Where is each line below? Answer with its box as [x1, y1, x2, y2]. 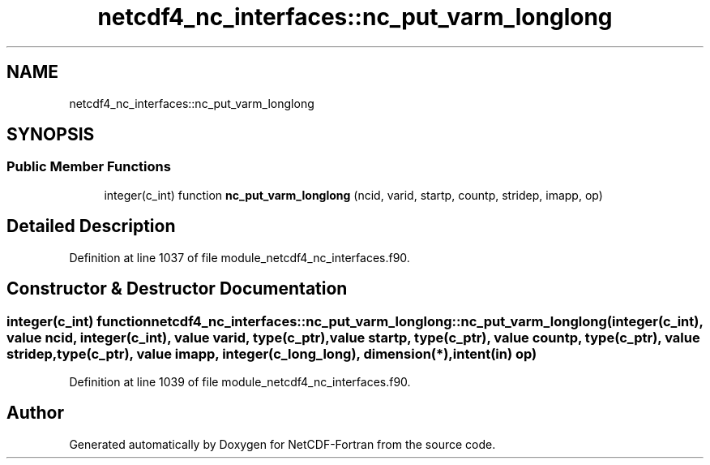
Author [6, 403, 64, 424]
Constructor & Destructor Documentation [6, 278, 348, 299]
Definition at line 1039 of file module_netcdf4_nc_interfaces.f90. [69, 374, 411, 389]
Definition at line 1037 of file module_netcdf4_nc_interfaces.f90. [69, 250, 410, 265]
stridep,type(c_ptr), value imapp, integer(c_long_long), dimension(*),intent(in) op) [6, 345, 537, 362]
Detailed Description [6, 216, 176, 237]
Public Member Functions [6, 158, 171, 175]
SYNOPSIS [6, 124, 95, 145]
